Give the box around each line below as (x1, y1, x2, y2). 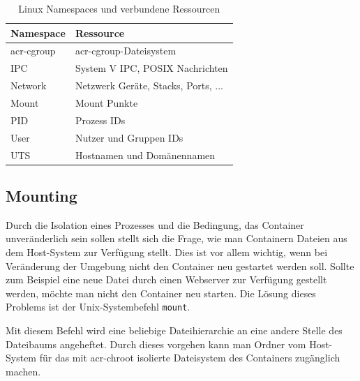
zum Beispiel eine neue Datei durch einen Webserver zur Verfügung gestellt (6, 272, 327, 287)
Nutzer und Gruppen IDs (75, 130, 183, 144)
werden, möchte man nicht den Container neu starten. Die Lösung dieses (6, 285, 316, 300)
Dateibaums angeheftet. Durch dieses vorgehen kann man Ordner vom (6, 336, 306, 351)
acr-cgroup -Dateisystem (75, 43, 177, 58)
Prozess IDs (75, 112, 126, 127)
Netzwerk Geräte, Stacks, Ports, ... (75, 78, 223, 93)
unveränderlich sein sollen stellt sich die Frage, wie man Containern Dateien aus (6, 231, 347, 246)
